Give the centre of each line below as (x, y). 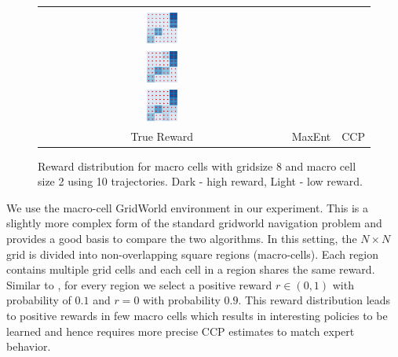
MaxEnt (311, 136)
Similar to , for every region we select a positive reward (139, 284)
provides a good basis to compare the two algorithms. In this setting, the (182, 238)
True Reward (162, 136)
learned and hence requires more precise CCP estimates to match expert (181, 331)
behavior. (29, 346)
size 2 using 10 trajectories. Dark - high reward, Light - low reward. (200, 181)
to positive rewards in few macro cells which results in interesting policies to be (197, 315)
